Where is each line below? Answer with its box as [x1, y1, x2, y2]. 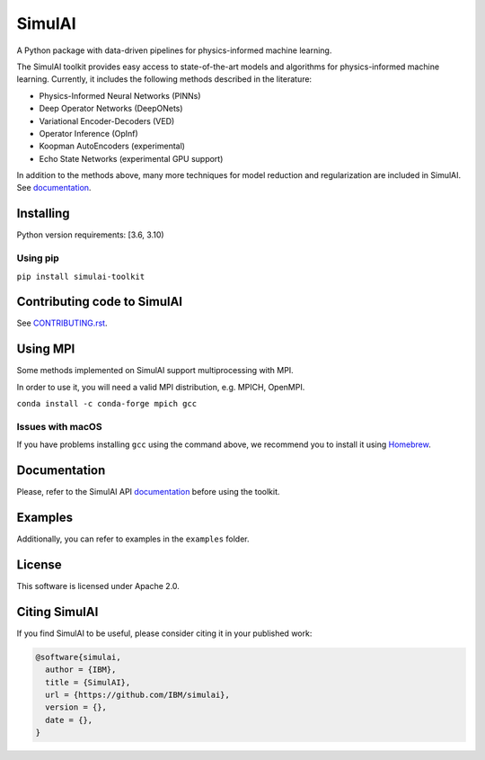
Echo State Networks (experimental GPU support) [39, 153, 224, 164]
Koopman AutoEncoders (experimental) [39, 140, 186, 152]
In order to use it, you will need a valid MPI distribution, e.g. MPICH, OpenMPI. [16, 381, 305, 392]
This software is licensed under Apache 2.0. [16, 580, 180, 591]
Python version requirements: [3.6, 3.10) [16, 229, 165, 240]
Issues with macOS [16, 420, 102, 433]
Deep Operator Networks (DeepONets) [39, 103, 183, 114]
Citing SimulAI [16, 604, 99, 620]
